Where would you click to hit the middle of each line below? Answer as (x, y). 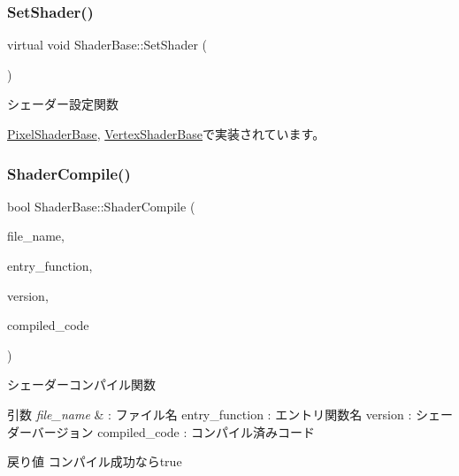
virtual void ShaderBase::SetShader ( (107, 45)
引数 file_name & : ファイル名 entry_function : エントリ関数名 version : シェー (230, 414)
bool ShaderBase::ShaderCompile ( (101, 206)
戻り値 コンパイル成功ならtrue (95, 461)
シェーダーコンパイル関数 (81, 384)
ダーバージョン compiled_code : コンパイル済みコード (161, 431)
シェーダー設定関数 (63, 104)
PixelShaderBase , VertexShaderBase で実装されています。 (166, 134)
